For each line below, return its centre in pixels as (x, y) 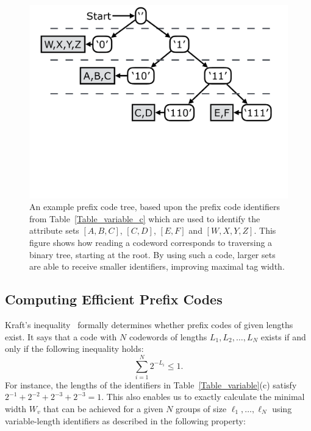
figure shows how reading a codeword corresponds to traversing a (151, 242)
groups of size (201, 409)
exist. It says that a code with (61, 336)
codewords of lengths (168, 336)
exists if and (283, 336)
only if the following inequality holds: (74, 349)
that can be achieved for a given (103, 409)
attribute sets (54, 230)
